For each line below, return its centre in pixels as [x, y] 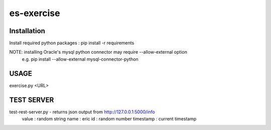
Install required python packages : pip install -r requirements [72, 43]
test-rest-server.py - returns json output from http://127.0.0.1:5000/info [82, 112]
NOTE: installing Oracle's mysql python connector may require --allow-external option [98, 52]
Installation [27, 31]
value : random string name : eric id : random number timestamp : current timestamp [109, 119]
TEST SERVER [32, 100]
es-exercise [35, 13]
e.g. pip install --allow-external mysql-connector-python [80, 59]
